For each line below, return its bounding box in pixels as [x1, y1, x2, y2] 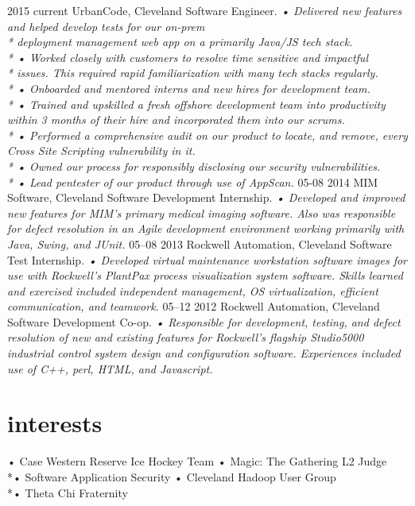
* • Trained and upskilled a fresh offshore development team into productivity [7, 95, 386, 112]
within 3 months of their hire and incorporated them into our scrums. [7, 111, 345, 128]
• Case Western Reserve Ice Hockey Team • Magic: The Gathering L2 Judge [7, 453, 387, 469]
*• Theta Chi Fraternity [7, 484, 128, 500]
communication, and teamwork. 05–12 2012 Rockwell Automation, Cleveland [7, 298, 380, 315]
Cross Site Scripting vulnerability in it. [7, 142, 196, 159]
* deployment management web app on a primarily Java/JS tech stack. [7, 33, 353, 50]
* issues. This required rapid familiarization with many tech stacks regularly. [7, 64, 378, 81]
